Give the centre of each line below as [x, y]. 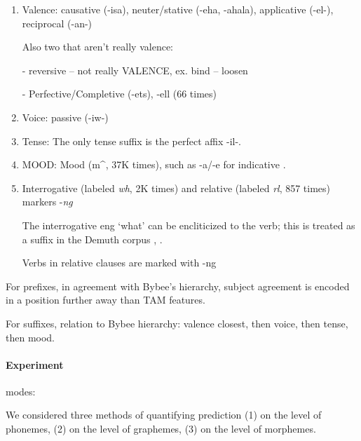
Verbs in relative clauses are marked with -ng [119, 263]
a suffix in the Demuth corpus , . [92, 239]
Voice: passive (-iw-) [65, 117]
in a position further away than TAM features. [105, 300]
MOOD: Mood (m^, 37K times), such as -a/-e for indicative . [154, 164]
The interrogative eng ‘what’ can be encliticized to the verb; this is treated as [189, 225]
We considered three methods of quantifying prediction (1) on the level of [164, 415]
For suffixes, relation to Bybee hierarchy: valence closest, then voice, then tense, [177, 323]
